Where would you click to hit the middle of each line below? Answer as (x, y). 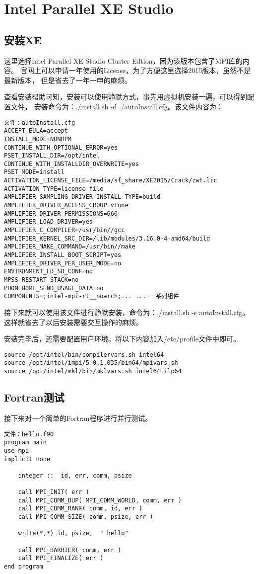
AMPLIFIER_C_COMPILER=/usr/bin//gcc (64, 230)
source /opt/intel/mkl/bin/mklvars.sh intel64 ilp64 (93, 371)
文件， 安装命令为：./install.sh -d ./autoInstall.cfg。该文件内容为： (117, 106)
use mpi (17, 451)
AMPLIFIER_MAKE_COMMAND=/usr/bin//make (70, 247)
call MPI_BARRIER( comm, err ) (70, 550)
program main (25, 443)
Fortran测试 (34, 397)
